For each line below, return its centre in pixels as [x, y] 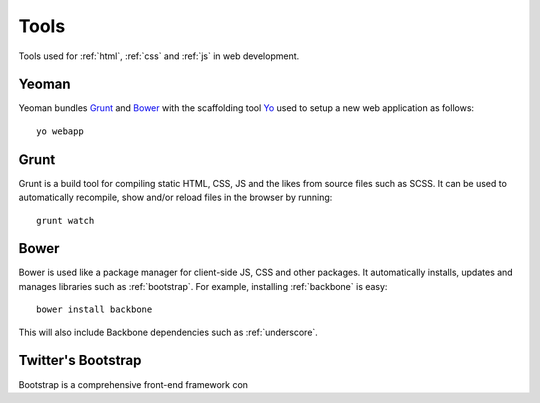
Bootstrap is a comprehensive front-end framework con [133, 384]
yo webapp [60, 131]
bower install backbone [94, 309]
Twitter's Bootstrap [80, 360]
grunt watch [65, 220]
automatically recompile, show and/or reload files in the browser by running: [175, 197]
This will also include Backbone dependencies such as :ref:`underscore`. [168, 332]
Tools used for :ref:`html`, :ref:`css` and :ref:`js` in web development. [159, 56]
